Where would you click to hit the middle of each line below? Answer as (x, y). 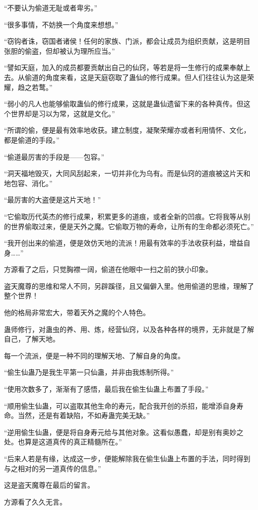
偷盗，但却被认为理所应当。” (70, 50)
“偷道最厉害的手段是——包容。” (54, 156)
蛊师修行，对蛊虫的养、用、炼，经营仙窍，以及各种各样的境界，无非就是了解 (129, 329)
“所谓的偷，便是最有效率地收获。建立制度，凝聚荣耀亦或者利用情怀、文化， (127, 130)
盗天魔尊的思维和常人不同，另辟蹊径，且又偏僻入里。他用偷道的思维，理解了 (129, 286)
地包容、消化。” (28, 183)
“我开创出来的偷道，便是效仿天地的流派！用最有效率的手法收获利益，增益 (124, 243)
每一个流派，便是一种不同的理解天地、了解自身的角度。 (94, 355)
